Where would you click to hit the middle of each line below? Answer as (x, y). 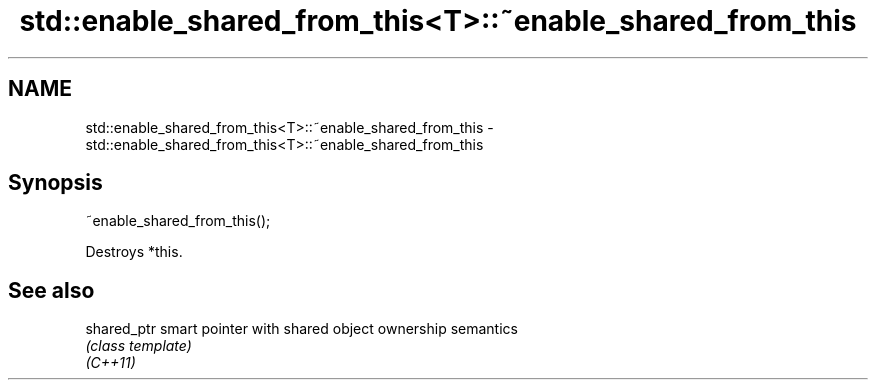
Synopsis (55, 183)
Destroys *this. (134, 252)
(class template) (138, 346)
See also (51, 290)
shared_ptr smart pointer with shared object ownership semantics (301, 329)
